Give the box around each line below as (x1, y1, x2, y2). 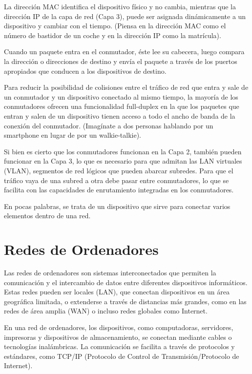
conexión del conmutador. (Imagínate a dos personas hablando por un (4, 120, 213, 130)
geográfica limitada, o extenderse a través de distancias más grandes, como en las (4, 296, 247, 306)
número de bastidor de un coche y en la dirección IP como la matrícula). (4, 30, 221, 40)
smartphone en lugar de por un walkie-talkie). (4, 130, 141, 140)
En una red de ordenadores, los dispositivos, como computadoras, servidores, (4, 322, 233, 332)
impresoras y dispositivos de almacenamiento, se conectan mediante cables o (4, 332, 232, 342)
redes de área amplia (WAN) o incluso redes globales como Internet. (4, 306, 208, 316)
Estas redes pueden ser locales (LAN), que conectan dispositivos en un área (4, 287, 230, 297)
